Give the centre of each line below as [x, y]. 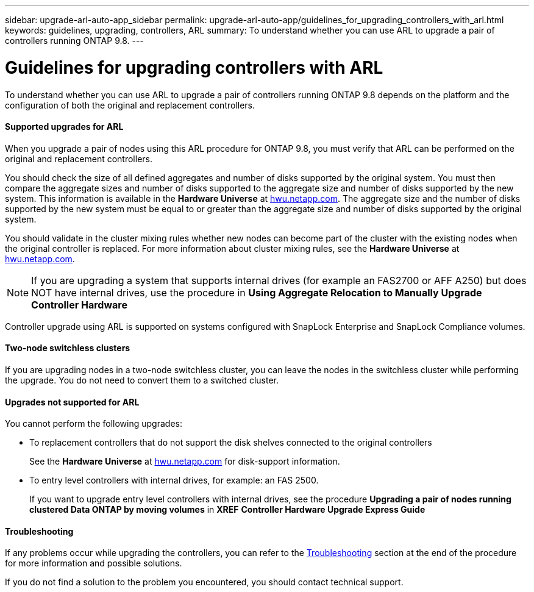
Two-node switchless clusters [68, 348]
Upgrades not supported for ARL [72, 402]
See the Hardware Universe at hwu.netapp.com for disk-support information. [185, 462]
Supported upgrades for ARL [64, 127]
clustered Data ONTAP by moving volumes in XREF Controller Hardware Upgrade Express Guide [227, 510]
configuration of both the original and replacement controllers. [130, 105]
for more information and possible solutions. [94, 563]
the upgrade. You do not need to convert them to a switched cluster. [142, 380]
